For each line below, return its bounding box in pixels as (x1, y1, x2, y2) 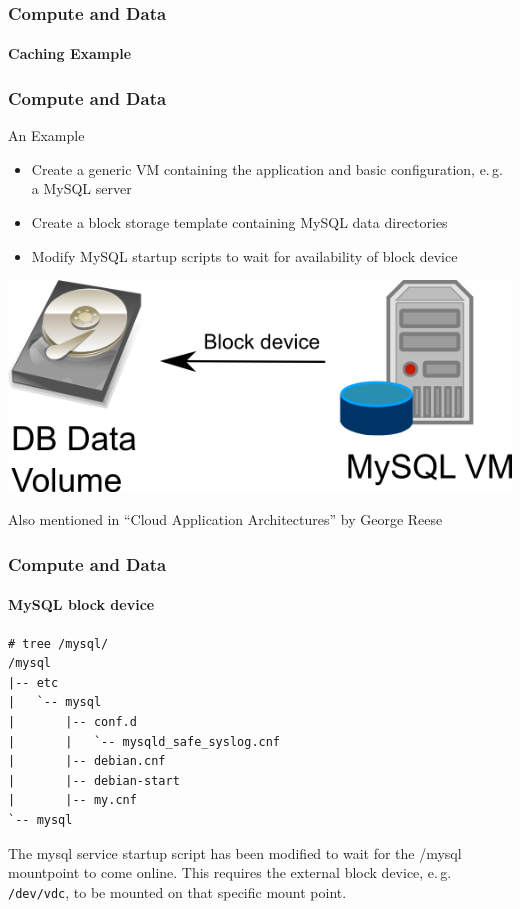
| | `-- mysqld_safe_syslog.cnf (8, 734, 281, 749)
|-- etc (8, 675, 59, 690)
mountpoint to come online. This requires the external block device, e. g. (8, 862, 452, 883)
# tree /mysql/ (8, 636, 109, 651)
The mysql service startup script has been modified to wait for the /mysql (8, 842, 462, 863)
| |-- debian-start (8, 773, 180, 788)
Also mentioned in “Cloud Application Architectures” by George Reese (8, 509, 443, 530)
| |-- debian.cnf (8, 754, 166, 769)
